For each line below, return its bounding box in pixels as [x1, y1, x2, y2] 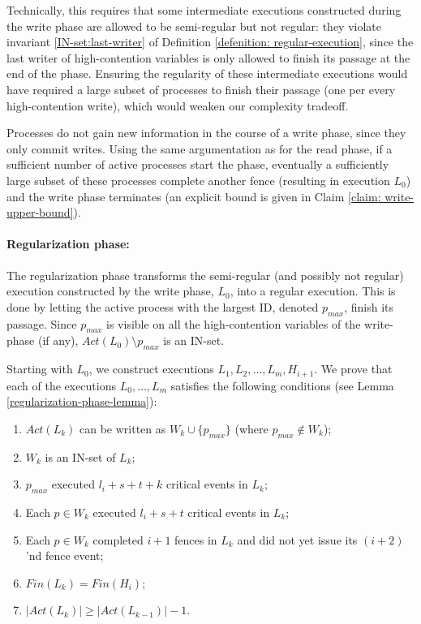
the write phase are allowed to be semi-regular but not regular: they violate [6, 17, 381, 34]
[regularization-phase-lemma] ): [6, 393, 157, 410]
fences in [174, 531, 217, 548]
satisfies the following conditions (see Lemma [170, 377, 394, 394]
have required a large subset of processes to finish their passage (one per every [6, 80, 396, 97]
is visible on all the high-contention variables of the [106, 315, 361, 332]
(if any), [37, 332, 79, 349]
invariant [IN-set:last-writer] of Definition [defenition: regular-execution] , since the [6, 33, 414, 50]
